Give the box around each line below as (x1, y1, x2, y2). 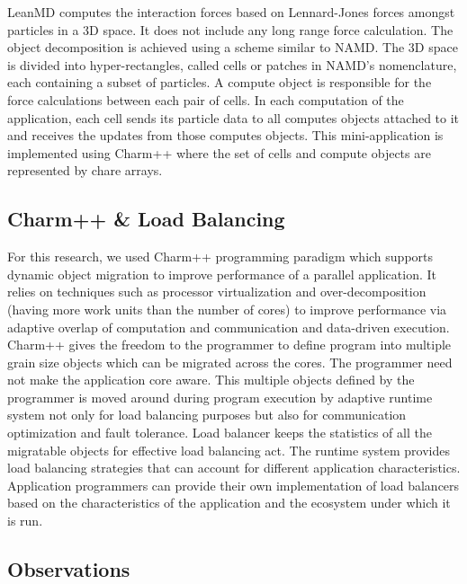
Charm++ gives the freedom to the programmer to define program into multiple (7, 335, 452, 354)
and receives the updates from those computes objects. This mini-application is (7, 126, 444, 145)
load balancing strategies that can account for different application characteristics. (7, 458, 461, 477)
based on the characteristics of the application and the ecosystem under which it (7, 493, 451, 512)
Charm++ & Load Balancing (7, 205, 285, 233)
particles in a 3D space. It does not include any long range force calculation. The (7, 20, 454, 39)
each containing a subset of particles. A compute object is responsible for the (7, 73, 432, 92)
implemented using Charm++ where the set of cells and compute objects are (7, 143, 431, 162)
